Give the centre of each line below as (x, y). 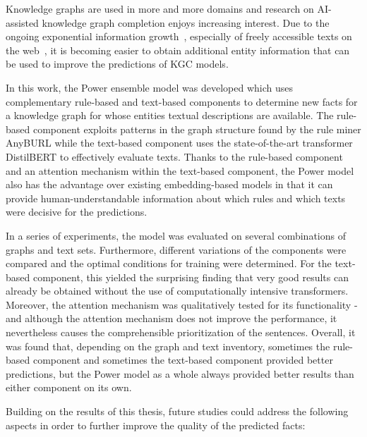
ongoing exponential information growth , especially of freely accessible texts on (179, 36)
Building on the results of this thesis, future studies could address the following (177, 411)
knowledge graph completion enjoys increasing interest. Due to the (186, 22)
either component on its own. (69, 387)
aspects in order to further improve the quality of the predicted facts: (156, 425)
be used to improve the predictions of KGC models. (117, 64)
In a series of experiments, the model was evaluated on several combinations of (176, 235)
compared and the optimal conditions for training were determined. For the (169, 263)
